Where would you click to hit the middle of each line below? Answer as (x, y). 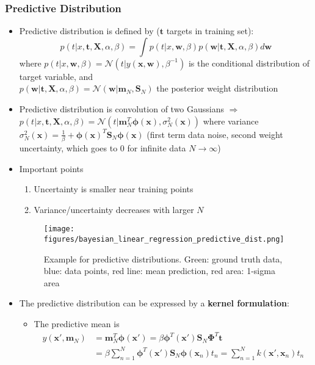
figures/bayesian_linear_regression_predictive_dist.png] (164, 239)
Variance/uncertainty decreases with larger (114, 209)
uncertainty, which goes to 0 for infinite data (103, 147)
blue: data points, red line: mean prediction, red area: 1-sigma (159, 271)
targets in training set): (210, 31)
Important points (51, 168)
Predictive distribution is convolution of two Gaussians (122, 109)
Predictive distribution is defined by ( (89, 31)
